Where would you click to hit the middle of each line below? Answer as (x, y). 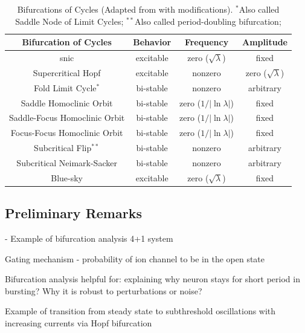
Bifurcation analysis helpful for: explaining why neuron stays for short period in (152, 279)
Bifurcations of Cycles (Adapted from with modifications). (125, 9)
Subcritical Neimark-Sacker (67, 162)
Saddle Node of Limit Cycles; (69, 21)
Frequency (207, 42)
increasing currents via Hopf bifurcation (79, 323)
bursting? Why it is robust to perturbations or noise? (104, 290)
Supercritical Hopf (67, 72)
